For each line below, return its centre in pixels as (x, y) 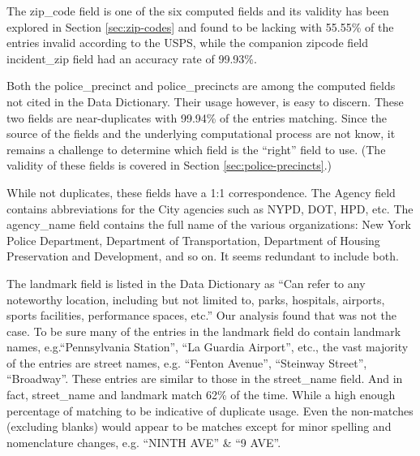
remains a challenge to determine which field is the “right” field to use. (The (196, 149)
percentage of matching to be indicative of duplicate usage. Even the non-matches (210, 410)
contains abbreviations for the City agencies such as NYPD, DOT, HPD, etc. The (210, 208)
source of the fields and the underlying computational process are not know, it (201, 133)
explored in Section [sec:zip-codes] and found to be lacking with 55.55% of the (200, 26)
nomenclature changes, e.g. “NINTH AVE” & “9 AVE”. (144, 442)
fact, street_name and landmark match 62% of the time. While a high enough (201, 395)
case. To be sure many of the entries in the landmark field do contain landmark (204, 331)
